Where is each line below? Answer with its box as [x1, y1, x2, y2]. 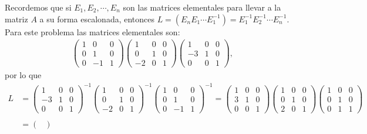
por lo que [5, 69, 42, 81]
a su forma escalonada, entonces [39, 12, 155, 25]
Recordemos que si [5, 1, 72, 13]
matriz [5, 12, 28, 25]
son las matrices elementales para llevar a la [123, 1, 281, 13]
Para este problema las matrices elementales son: [5, 25, 180, 38]
